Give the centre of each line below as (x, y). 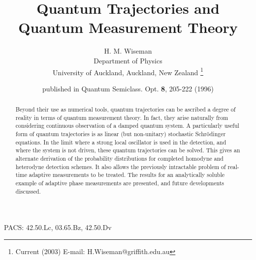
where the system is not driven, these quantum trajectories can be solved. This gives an (128, 150)
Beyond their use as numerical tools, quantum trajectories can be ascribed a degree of (126, 109)
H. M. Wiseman (128, 51)
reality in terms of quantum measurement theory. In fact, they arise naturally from (122, 117)
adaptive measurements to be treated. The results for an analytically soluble (127, 175)
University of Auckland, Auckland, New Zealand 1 (128, 71)
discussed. (28, 191)
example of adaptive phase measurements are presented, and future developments (120, 183)
